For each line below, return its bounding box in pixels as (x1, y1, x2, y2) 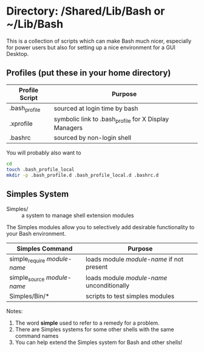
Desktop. (6, 50, 29, 57)
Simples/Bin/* (9, 292, 50, 300)
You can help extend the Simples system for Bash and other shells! (15, 339, 183, 346)
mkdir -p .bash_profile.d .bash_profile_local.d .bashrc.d (6, 172, 159, 178)
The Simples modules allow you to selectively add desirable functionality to (6, 223, 195, 230)
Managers (53, 123, 83, 132)
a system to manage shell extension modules (21, 212, 134, 219)
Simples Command (16, 244, 73, 253)
